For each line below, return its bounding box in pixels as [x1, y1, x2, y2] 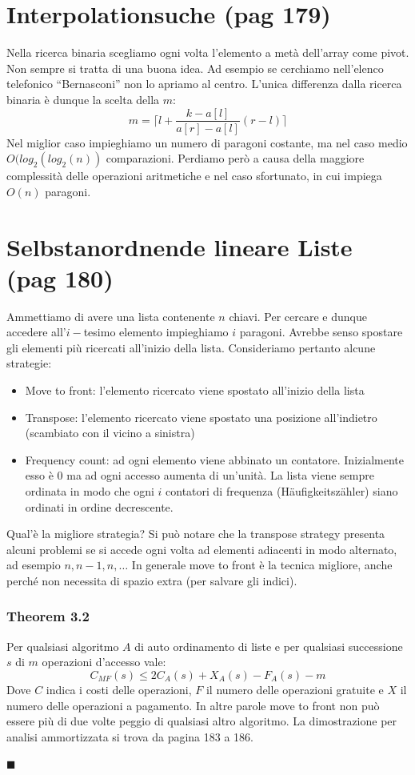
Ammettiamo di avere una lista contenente [6, 307, 215, 324]
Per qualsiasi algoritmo [6, 637, 119, 654]
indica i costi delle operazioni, [46, 681, 192, 697]
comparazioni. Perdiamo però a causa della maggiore [106, 150, 365, 167]
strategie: [6, 355, 52, 371]
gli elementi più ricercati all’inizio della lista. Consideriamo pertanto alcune [6, 339, 376, 355]
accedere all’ [6, 323, 66, 340]
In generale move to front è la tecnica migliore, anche [131, 556, 393, 573]
